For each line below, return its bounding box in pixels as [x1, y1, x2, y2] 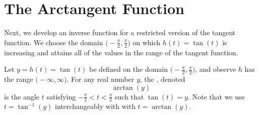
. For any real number [67, 73, 135, 84]
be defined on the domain [89, 64, 168, 74]
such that [114, 91, 144, 101]
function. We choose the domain [4, 37, 103, 47]
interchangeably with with [55, 101, 136, 111]
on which [133, 37, 161, 47]
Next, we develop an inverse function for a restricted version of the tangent [4, 27, 236, 38]
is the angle [4, 91, 40, 101]
